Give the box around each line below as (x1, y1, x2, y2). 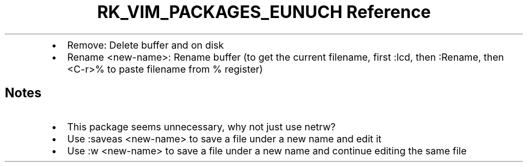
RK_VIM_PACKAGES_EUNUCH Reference (97, 2, 431, 22)
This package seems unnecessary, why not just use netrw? (67, 120, 336, 133)
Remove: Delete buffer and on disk (67, 38, 224, 51)
